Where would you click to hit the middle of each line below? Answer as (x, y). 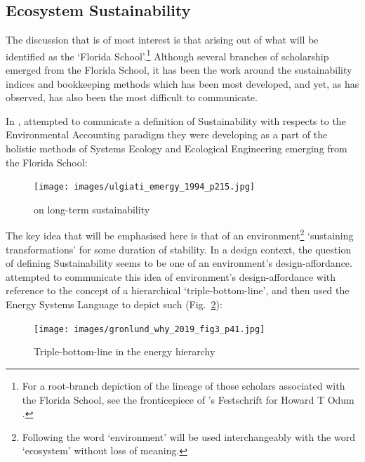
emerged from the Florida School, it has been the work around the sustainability (179, 70)
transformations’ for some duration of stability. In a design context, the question (179, 249)
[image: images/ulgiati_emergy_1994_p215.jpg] (144, 187)
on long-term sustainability (92, 209)
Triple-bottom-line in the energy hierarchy (125, 351)
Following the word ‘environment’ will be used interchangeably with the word (188, 436)
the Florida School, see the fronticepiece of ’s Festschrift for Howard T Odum (188, 399)
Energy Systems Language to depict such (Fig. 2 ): (114, 304)
